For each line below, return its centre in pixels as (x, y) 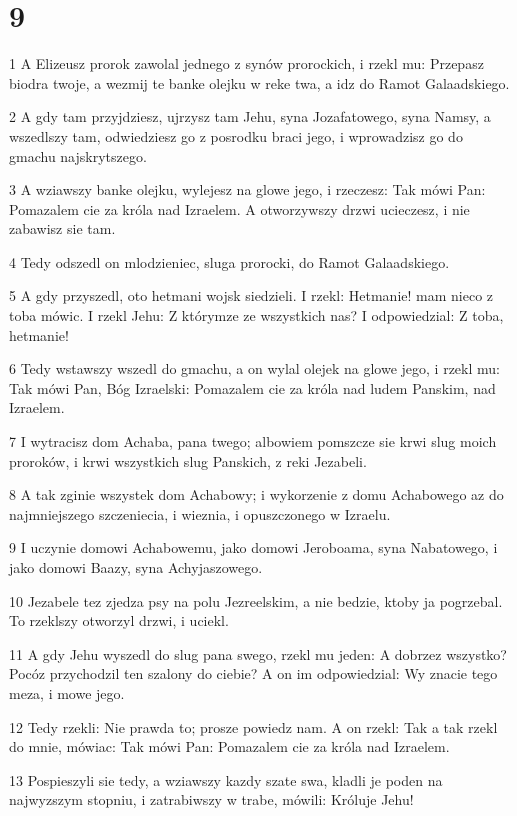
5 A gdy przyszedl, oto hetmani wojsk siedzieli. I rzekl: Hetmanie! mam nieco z (251, 295)
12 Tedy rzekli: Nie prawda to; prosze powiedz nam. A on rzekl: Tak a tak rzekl (253, 726)
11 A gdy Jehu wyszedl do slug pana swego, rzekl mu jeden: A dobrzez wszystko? (258, 653)
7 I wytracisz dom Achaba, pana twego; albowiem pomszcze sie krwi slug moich (253, 441)
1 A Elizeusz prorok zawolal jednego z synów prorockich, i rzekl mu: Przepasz (246, 63)
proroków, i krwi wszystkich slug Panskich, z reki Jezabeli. (188, 460)
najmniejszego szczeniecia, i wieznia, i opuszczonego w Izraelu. (200, 513)
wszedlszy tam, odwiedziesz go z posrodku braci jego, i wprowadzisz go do (236, 135)
